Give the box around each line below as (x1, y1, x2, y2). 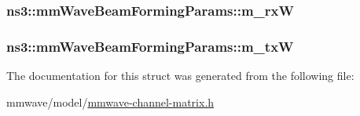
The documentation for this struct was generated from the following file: (6, 67, 354, 84)
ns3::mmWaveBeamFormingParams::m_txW (6, 36, 294, 56)
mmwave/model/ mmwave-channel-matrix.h (6, 93, 215, 110)
